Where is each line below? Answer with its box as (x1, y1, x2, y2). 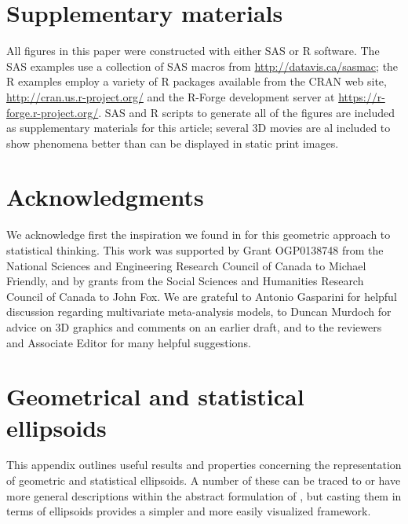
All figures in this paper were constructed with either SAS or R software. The (6, 42, 380, 59)
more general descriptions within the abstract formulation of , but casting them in (6, 487, 402, 504)
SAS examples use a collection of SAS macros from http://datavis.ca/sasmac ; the (6, 57, 399, 74)
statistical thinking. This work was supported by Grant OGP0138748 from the (6, 242, 384, 258)
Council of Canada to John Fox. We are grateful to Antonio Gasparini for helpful (6, 288, 397, 304)
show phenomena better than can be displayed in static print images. (6, 134, 339, 151)
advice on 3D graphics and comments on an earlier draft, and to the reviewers (6, 318, 382, 335)
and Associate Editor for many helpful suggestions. (6, 334, 251, 350)
